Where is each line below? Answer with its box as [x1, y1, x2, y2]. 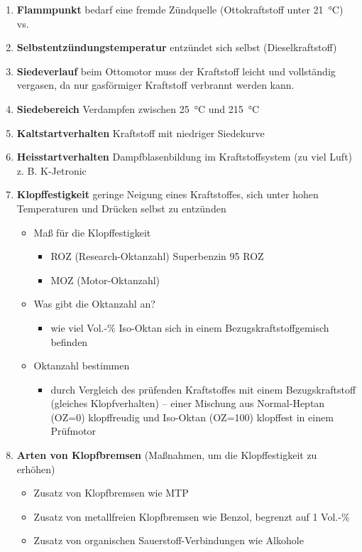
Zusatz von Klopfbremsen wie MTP [33, 485, 189, 500]
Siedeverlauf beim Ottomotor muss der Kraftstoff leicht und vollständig [16, 63, 336, 78]
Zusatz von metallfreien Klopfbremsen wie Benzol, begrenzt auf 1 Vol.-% [33, 509, 350, 524]
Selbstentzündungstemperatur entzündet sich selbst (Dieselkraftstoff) [16, 40, 337, 55]
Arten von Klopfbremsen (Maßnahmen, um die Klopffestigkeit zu [16, 448, 317, 462]
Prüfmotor [50, 423, 97, 438]
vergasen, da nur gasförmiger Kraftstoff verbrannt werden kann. [16, 77, 295, 92]
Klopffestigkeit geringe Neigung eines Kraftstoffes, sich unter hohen [16, 187, 319, 202]
